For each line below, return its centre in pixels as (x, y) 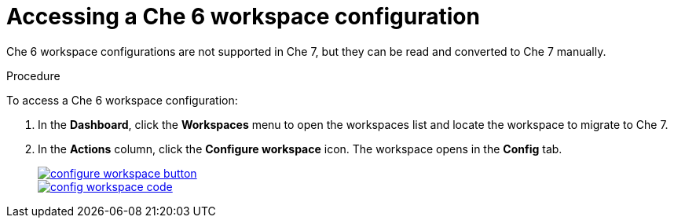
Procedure (33, 75)
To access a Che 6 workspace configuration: (122, 100)
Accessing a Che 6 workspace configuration (243, 17)
